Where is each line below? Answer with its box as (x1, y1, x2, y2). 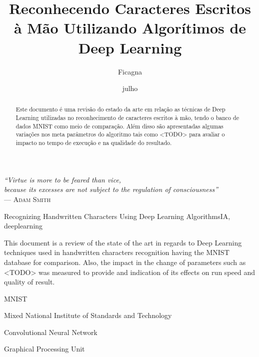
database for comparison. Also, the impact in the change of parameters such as (4, 256, 246, 267)
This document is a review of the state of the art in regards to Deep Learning (4, 237, 242, 247)
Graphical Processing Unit (4, 343, 85, 354)
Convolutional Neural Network (4, 326, 97, 337)
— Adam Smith (4, 193, 51, 204)
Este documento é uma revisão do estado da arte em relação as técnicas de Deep (15, 105, 225, 113)
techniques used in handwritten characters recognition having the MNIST (4, 247, 229, 257)
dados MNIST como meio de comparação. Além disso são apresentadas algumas (15, 121, 223, 130)
